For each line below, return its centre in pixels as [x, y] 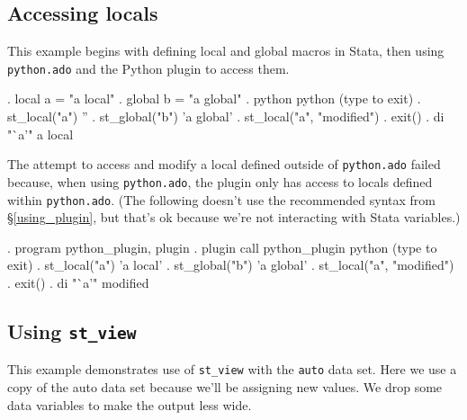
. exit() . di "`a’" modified [78, 282]
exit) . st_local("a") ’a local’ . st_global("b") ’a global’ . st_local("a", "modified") [231, 265]
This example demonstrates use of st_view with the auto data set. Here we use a [232, 369]
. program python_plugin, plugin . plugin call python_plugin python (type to [222, 247]
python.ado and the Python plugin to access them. [148, 68]
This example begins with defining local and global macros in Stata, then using [226, 51]
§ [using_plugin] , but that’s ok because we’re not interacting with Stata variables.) [234, 217]
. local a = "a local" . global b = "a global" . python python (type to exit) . [214, 98]
